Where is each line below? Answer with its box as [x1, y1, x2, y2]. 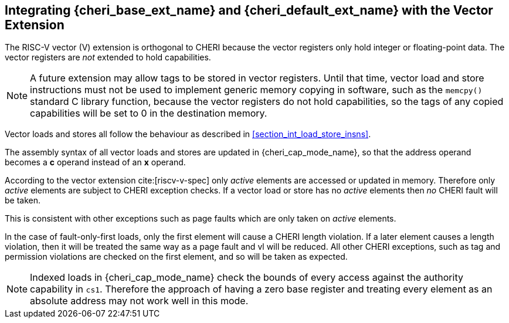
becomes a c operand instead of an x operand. [5, 157, 186, 168]
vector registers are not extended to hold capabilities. [5, 52, 211, 63]
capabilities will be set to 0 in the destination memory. [30, 107, 267, 120]
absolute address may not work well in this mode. [30, 295, 249, 307]
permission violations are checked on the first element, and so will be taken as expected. [5, 251, 348, 262]
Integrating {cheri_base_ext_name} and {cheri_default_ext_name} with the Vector [5, 3, 493, 18]
